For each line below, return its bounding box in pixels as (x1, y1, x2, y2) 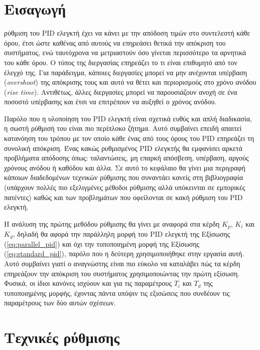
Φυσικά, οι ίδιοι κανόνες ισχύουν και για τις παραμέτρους (4, 278, 172, 288)
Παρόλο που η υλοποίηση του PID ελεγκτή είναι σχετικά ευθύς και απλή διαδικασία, (4, 113, 252, 123)
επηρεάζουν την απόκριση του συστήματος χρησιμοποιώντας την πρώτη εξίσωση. (4, 268, 240, 278)
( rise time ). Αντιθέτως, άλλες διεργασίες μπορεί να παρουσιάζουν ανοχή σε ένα (4, 86, 237, 97)
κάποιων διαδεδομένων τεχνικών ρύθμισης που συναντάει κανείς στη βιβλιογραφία (4, 172, 243, 183)
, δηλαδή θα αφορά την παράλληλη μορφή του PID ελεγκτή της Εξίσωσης (13, 229, 230, 239)
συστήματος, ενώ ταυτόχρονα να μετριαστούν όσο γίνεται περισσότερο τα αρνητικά (4, 47, 246, 58)
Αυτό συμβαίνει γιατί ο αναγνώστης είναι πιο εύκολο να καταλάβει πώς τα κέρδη (4, 258, 240, 269)
